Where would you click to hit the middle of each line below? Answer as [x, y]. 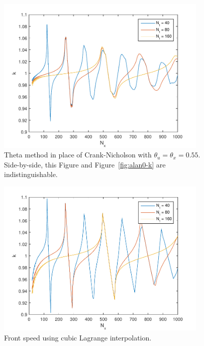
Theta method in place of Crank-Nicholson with [78, 155]
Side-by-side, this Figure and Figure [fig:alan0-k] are [85, 164]
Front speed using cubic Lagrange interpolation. [78, 338]
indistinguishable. [31, 174]
